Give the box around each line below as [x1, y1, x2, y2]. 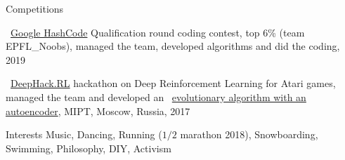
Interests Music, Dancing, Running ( [6, 127, 162, 142]
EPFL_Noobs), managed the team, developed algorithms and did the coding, [6, 39, 340, 53]
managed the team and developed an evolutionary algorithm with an [6, 89, 306, 104]
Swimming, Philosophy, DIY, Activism [6, 140, 171, 155]
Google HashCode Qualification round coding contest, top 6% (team [11, 25, 305, 39]
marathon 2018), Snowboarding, [180, 127, 318, 142]
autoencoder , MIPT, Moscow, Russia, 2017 [6, 103, 190, 118]
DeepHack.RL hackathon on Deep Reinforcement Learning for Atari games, [11, 76, 336, 91]
